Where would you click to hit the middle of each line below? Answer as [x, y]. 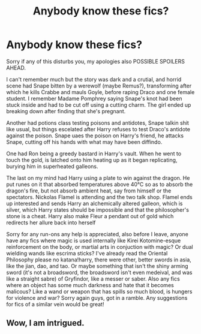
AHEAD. [16, 68]
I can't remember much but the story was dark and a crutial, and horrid [94, 79]
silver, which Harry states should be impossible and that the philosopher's [97, 210]
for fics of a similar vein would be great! [55, 304]
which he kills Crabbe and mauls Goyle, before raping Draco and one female [100, 92]
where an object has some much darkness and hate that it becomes [90, 285]
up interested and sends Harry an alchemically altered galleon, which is [94, 203]
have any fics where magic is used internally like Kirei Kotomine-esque [94, 240]
